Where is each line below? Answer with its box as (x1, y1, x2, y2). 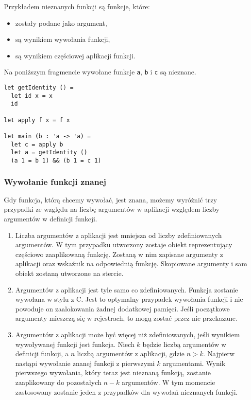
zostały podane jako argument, (15, 18, 107, 28)
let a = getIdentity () (11, 149, 87, 156)
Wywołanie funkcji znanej (4, 175, 106, 187)
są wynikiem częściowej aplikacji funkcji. (15, 50, 135, 60)
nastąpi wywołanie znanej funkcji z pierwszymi (15, 358, 155, 368)
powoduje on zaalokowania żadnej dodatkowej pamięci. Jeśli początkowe (15, 303, 230, 313)
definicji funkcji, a (15, 348, 69, 359)
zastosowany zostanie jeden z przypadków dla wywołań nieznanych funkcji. (15, 386, 238, 397)
